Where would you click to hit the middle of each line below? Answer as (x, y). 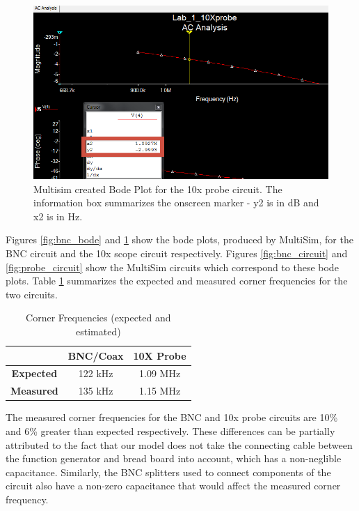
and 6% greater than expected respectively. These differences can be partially (170, 431)
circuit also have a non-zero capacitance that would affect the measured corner (173, 486)
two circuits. (32, 294)
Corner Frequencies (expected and (98, 318)
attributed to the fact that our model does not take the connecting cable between (179, 444)
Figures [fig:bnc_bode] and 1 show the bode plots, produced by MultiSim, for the (179, 239)
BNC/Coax (96, 355)
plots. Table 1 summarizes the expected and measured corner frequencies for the (177, 281)
